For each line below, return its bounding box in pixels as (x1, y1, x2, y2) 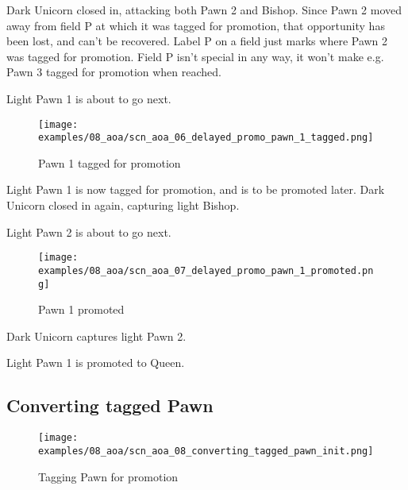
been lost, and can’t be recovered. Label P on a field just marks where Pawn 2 (6, 33, 388, 49)
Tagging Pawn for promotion (38, 468, 179, 484)
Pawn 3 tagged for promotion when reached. (6, 64, 221, 80)
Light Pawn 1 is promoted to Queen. (6, 354, 185, 371)
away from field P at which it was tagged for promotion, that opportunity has (6, 17, 385, 33)
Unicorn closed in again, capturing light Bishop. (6, 197, 240, 214)
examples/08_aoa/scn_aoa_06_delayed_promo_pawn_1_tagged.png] (38, 132, 374, 144)
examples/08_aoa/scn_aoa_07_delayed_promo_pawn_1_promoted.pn (38, 264, 374, 276)
